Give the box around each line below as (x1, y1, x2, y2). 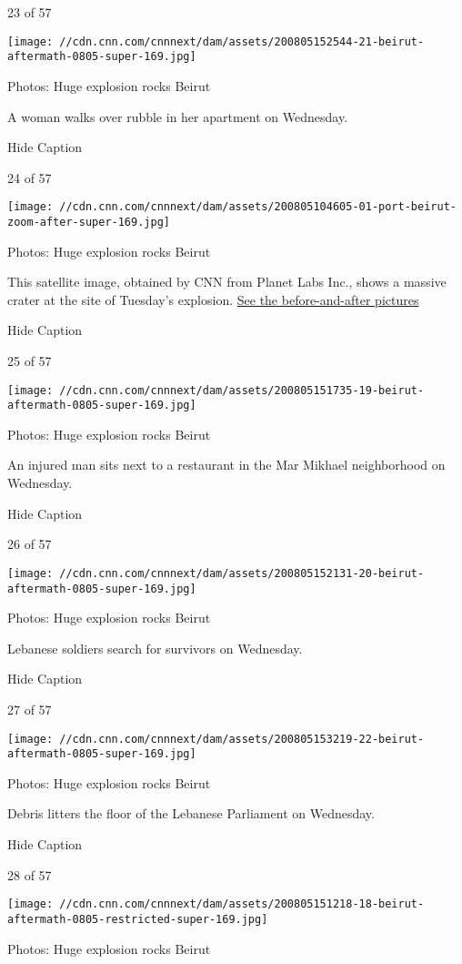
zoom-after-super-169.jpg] (7, 215, 170, 228)
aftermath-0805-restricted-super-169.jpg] (7, 912, 268, 926)
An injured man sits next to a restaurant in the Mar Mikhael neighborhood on (7, 455, 446, 474)
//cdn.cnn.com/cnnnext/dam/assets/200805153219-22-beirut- (59, 732, 425, 746)
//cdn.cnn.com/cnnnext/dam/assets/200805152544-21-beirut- (59, 35, 425, 48)
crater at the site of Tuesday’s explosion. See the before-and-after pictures (7, 289, 419, 309)
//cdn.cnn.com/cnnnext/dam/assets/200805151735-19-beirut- (59, 383, 425, 397)
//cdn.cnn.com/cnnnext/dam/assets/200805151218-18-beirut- (59, 898, 425, 911)
